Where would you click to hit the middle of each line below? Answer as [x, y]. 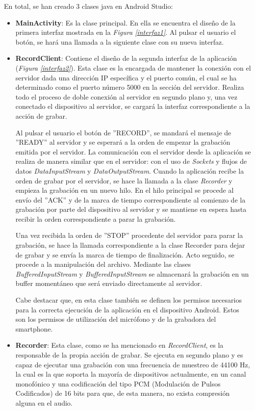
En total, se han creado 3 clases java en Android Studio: [89, 6]
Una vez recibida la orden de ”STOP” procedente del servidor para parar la [129, 235]
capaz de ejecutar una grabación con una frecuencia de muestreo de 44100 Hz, [133, 364]
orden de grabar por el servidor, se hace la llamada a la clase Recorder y [124, 180]
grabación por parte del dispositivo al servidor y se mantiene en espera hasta [131, 209]
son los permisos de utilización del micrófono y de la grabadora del [116, 319]
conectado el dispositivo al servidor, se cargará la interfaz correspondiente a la [133, 106]
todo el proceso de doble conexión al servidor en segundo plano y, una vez [127, 96]
